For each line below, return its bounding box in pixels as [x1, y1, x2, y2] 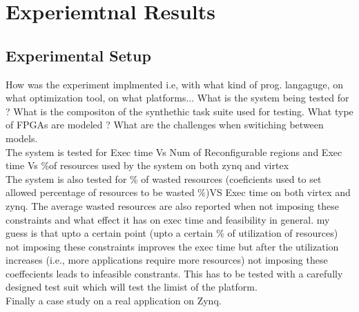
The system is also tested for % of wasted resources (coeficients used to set [6, 171, 322, 186]
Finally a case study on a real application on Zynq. [6, 293, 222, 308]
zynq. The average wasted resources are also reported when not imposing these [6, 198, 339, 213]
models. [6, 130, 38, 145]
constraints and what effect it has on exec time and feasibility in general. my [6, 212, 330, 226]
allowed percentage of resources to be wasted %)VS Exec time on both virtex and [6, 185, 351, 199]
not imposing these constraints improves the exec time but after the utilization [6, 239, 339, 253]
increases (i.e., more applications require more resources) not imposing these [6, 253, 328, 267]
